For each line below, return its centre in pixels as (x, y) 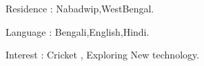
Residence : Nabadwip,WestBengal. (80, 8)
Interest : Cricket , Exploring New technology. (103, 55)
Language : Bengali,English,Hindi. (78, 31)
